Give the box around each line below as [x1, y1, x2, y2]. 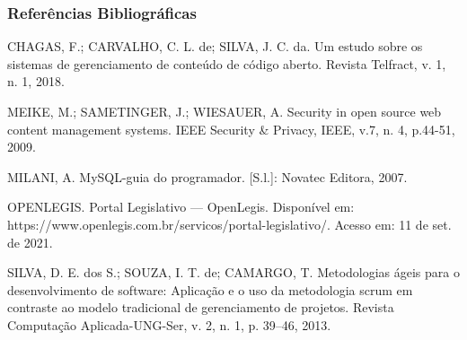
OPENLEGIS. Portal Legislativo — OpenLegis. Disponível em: [7, 197, 355, 216]
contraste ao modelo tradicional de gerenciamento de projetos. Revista [7, 298, 394, 317]
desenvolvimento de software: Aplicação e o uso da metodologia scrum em [7, 280, 413, 299]
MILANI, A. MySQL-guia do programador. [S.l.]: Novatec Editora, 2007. [7, 167, 408, 186]
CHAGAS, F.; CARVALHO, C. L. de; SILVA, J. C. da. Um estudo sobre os [7, 37, 423, 56]
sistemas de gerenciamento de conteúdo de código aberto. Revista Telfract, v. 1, [7, 54, 446, 73]
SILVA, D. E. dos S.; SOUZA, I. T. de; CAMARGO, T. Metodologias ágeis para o [7, 263, 460, 282]
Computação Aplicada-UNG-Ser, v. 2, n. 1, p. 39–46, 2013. [7, 315, 331, 334]
